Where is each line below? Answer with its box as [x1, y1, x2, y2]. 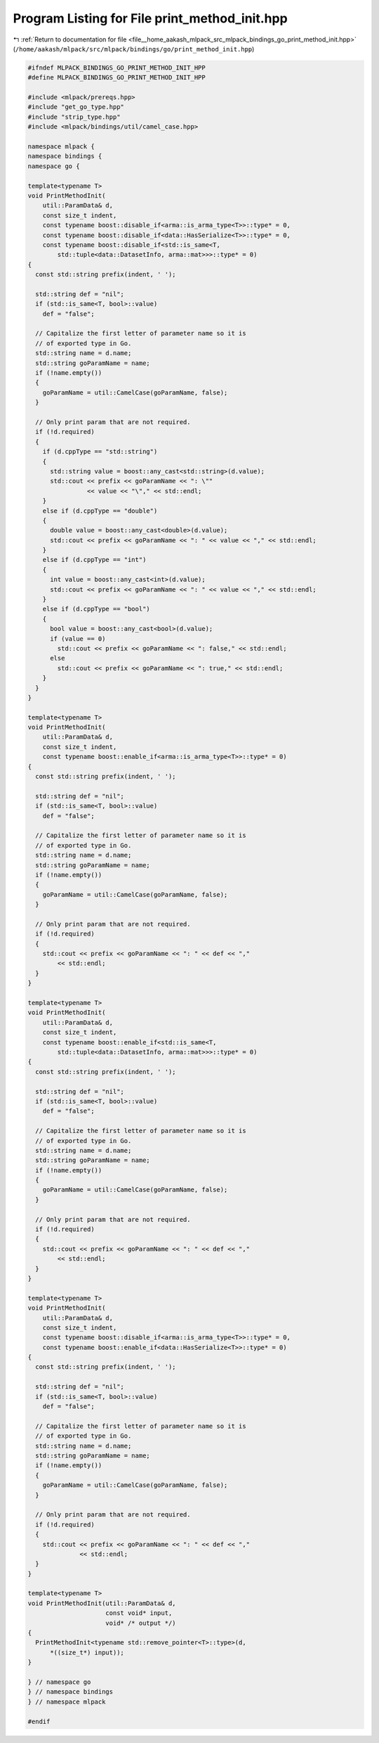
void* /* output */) [105, 1618, 176, 1627]
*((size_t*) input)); [50, 1648, 124, 1656]
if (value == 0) [50, 634, 106, 643]
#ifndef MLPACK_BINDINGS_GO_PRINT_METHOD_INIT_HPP [27, 63, 206, 72]
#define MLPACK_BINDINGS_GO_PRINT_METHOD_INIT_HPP [27, 74, 206, 82]
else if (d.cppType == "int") [42, 556, 147, 564]
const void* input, [105, 1609, 173, 1617]
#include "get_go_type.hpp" [27, 103, 124, 111]
